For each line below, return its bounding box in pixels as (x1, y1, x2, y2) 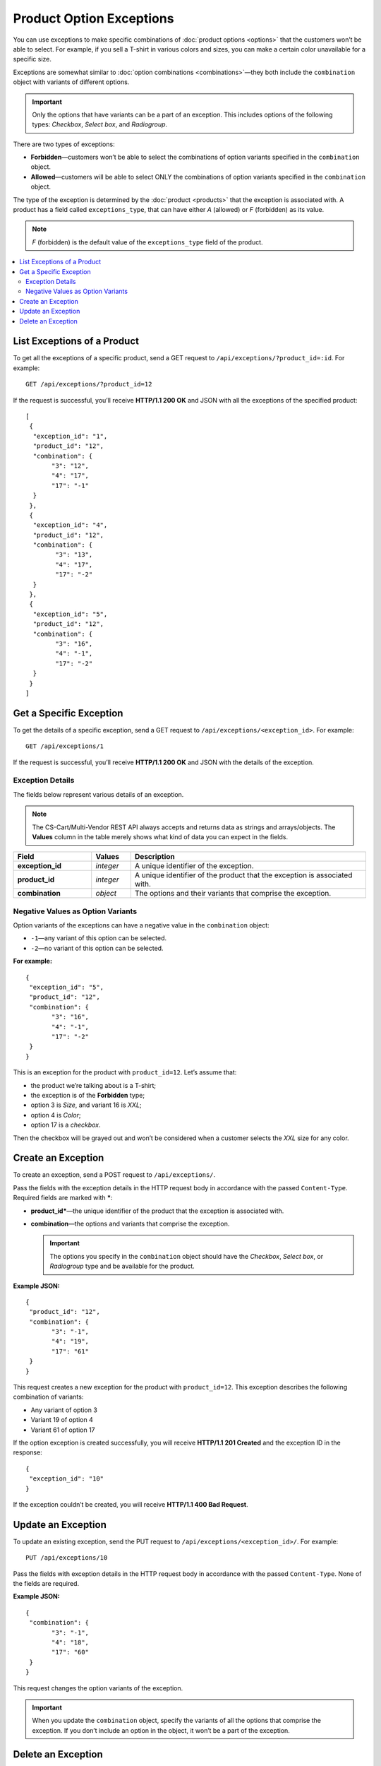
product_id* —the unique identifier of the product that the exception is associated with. (30, 1207, 284, 1215)
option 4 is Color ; (30, 1110, 81, 1119)
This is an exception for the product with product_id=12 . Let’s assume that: (13, 1068, 237, 1077)
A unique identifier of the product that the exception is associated (134, 870, 353, 880)
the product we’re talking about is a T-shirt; (30, 1081, 157, 1089)
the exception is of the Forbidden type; (30, 1091, 145, 1099)
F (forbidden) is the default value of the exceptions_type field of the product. (32, 237, 264, 247)
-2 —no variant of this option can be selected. (30, 944, 164, 952)
